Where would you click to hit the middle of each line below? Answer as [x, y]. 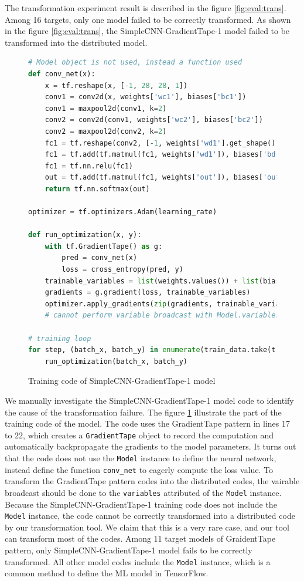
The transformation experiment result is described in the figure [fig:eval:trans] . [146, 8]
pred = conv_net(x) [100, 258]
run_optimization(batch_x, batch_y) [116, 361]
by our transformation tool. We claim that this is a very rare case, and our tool [147, 527]
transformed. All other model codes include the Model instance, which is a [138, 561]
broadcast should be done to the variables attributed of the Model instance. [143, 492]
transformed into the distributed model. [76, 42]
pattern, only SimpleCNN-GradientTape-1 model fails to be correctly [129, 550]
